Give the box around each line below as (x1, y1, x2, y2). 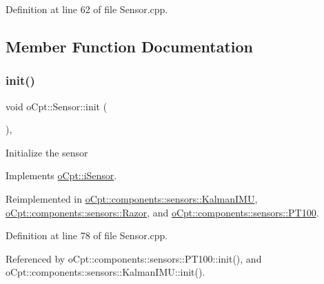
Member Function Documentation (6, 35, 254, 57)
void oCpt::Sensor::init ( (6, 99, 108, 113)
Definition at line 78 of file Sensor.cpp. (6, 228, 168, 243)
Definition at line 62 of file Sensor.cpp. (6, 2, 168, 16)
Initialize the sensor (6, 145, 88, 159)
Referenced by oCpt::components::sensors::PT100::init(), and (6, 251, 262, 265)
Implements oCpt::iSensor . (6, 168, 117, 183)
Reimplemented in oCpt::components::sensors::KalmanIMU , (6, 191, 258, 205)
